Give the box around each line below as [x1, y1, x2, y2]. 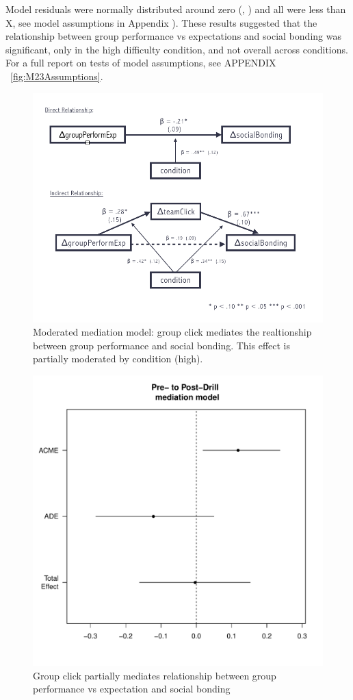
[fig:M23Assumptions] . [10, 68, 103, 83]
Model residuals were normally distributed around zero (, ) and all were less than [5, 2, 346, 16]
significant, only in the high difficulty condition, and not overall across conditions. [5, 42, 348, 56]
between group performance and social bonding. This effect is [33, 338, 291, 352]
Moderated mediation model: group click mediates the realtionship [33, 325, 312, 339]
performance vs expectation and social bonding [33, 682, 231, 696]
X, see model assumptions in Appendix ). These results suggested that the [5, 15, 317, 29]
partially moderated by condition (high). [33, 351, 203, 366]
